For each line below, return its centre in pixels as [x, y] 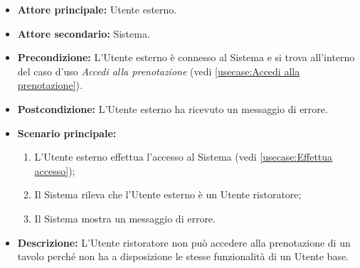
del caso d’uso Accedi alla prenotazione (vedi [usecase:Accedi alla [159, 71]
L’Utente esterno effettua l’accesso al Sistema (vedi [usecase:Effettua [184, 157]
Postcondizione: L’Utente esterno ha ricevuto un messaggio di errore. [173, 108]
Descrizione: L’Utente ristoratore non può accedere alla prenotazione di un [184, 242]
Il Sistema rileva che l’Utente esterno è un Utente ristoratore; [168, 194]
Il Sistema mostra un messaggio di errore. [125, 218]
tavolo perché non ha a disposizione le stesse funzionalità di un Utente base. [183, 256]
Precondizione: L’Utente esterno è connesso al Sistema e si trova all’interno [186, 57]
